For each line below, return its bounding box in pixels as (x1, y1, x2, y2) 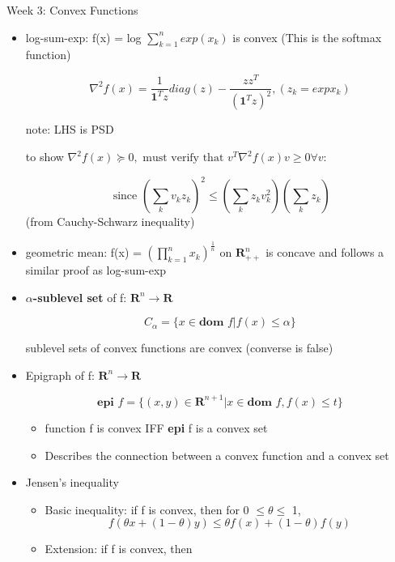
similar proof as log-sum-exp (25, 262, 167, 279)
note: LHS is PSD (25, 121, 114, 138)
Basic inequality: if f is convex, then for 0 (45, 500, 249, 517)
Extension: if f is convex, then (45, 540, 193, 557)
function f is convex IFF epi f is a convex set (45, 419, 268, 436)
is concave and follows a (265, 244, 384, 261)
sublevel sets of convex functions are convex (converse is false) (25, 339, 333, 356)
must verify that (142, 152, 224, 164)
